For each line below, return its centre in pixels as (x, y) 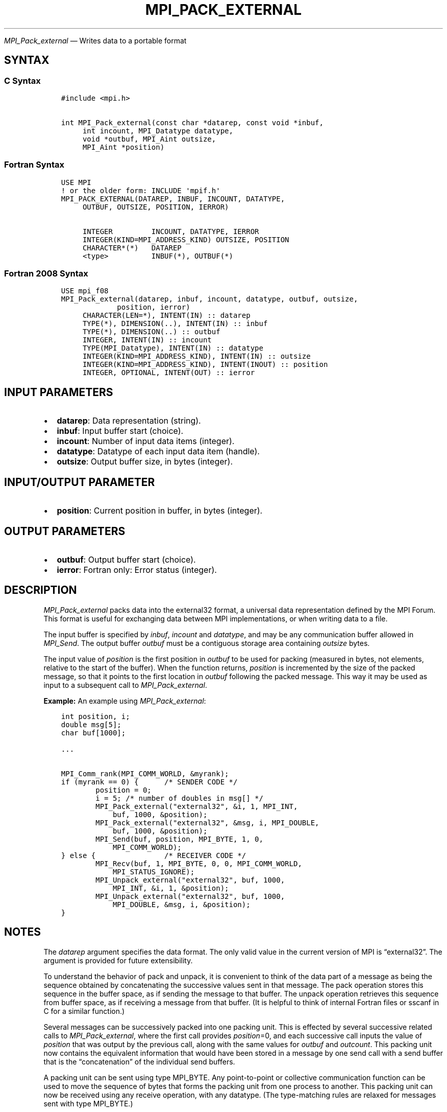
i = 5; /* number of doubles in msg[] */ (179, 798)
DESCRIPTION (41, 590)
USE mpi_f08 (85, 291)
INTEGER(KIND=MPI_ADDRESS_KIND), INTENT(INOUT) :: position (205, 365)
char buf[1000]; (93, 733)
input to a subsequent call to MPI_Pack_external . (125, 685)
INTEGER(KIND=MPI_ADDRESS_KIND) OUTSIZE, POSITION (186, 239)
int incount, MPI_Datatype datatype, (158, 131)
